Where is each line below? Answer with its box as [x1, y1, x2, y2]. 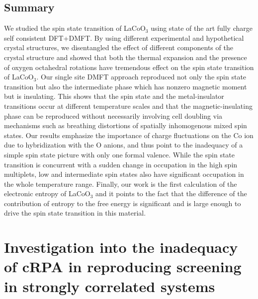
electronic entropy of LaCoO [4, 188, 90, 199]
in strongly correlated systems [4, 276, 215, 296]
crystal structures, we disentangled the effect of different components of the [4, 42, 233, 53]
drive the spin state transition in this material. [4, 208, 146, 218]
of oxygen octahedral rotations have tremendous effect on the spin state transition [4, 62, 254, 72]
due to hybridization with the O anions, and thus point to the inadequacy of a [4, 140, 243, 150]
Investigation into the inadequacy [4, 237, 238, 257]
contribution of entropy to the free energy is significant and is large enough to [4, 198, 241, 208]
